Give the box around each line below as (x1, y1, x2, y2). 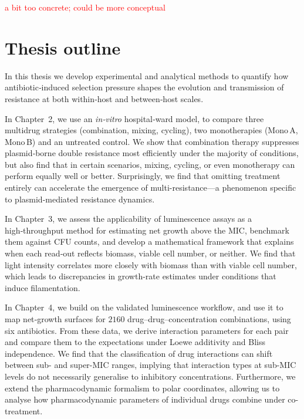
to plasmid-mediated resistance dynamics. (5, 192, 155, 205)
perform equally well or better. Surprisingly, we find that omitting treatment (5, 170, 281, 182)
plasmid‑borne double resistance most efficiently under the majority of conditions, (5, 147, 299, 159)
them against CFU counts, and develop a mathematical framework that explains (5, 235, 294, 248)
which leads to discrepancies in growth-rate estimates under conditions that (5, 270, 276, 282)
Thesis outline (5, 35, 121, 59)
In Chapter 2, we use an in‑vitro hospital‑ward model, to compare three (5, 112, 264, 124)
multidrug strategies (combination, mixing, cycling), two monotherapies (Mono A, (5, 124, 298, 136)
